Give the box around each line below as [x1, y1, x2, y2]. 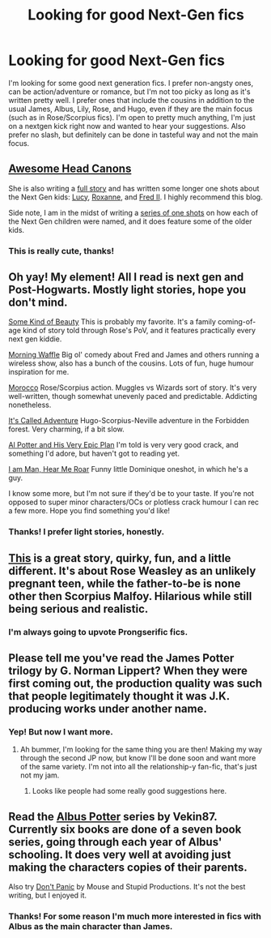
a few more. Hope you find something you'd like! [8, 506, 171, 516]
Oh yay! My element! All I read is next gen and [8, 270, 244, 285]
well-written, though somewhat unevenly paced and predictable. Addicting [8, 392, 257, 401]
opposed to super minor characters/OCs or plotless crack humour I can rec [8, 497, 260, 508]
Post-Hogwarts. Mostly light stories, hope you [8, 283, 247, 297]
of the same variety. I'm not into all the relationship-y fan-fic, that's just [19, 762, 257, 772]
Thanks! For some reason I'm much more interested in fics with [8, 910, 261, 922]
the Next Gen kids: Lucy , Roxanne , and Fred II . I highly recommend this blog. [8, 192, 263, 202]
